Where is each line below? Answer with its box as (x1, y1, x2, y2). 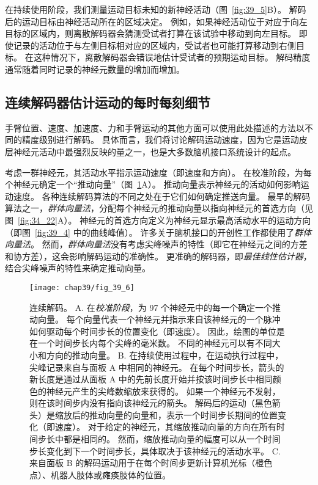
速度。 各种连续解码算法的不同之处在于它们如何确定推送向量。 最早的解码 (13, 189, 311, 202)
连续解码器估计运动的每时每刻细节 (5, 92, 210, 111)
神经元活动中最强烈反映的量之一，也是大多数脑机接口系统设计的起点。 (13, 145, 296, 158)
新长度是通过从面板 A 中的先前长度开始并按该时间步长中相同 (29, 373, 273, 385)
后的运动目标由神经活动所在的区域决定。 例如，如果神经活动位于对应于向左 (5, 15, 308, 27)
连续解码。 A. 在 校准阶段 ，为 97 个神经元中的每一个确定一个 (29, 301, 273, 313)
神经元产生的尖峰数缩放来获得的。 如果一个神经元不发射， (46, 384, 281, 397)
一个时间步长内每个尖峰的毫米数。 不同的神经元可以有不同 (37, 337, 272, 349)
